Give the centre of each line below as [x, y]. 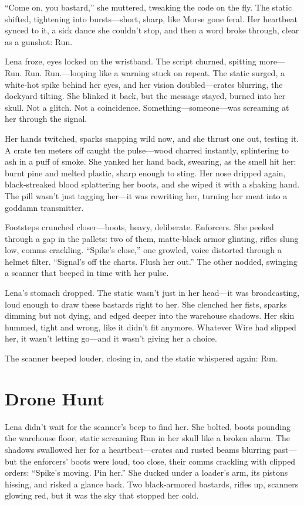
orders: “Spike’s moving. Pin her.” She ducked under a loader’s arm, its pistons [146, 472]
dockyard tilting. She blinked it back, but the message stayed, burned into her [145, 96]
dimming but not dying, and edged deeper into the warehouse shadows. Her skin [150, 315]
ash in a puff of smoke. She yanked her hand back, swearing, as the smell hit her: [151, 161]
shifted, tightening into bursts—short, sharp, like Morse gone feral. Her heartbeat [151, 18]
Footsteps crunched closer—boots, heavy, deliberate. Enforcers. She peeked [139, 227]
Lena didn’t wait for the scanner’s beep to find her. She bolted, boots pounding [148, 426]
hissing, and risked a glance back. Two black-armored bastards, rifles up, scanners [152, 484]
